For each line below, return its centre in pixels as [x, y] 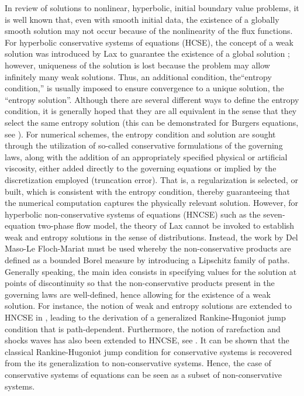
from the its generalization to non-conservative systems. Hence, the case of [138, 363]
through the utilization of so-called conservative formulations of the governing [144, 145]
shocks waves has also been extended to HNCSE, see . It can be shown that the [147, 340]
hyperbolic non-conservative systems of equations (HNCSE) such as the [133, 214]
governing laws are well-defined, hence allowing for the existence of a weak [138, 294]
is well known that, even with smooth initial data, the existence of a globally [142, 19]
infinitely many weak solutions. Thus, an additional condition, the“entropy [138, 76]
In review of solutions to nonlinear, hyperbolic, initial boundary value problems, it [152, 8]
